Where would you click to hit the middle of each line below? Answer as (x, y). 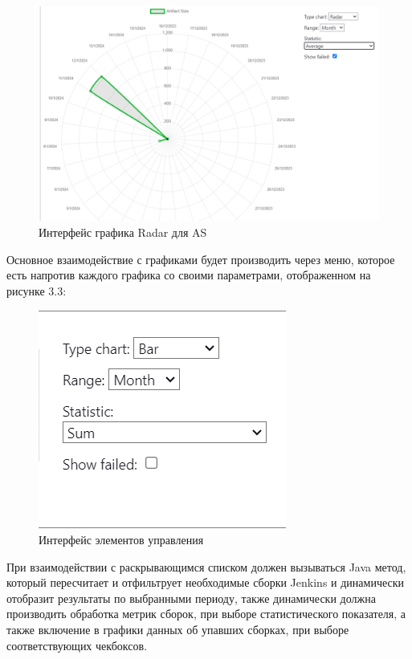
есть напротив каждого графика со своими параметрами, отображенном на (189, 275)
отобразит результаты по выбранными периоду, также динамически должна (191, 598)
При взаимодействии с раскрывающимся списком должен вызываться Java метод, (206, 566)
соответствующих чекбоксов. (77, 645)
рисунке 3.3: (37, 290)
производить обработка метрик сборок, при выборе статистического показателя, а (206, 614)
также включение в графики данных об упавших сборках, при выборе (178, 630)
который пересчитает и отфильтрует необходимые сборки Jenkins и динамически (205, 582)
